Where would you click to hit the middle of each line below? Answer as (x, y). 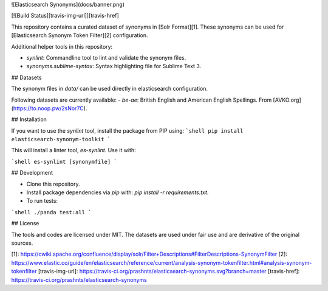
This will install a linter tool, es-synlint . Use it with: (73, 150)
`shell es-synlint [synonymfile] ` (64, 162)
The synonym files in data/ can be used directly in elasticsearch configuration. (110, 89)
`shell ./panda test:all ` (51, 212)
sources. (22, 243)
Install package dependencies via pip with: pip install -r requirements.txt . (118, 192)
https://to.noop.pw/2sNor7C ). (50, 108)
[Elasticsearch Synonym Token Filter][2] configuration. (80, 35)
